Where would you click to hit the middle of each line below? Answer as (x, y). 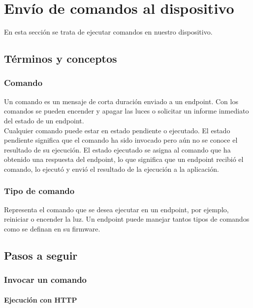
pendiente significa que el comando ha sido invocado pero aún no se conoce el (121, 140)
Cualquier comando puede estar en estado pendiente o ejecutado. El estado (117, 130)
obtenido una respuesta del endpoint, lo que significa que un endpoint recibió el (124, 159)
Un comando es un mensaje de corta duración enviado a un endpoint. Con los (121, 101)
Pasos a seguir (41, 255)
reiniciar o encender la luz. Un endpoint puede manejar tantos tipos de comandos (127, 219)
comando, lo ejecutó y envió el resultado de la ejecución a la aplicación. (111, 169)
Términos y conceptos (61, 58)
